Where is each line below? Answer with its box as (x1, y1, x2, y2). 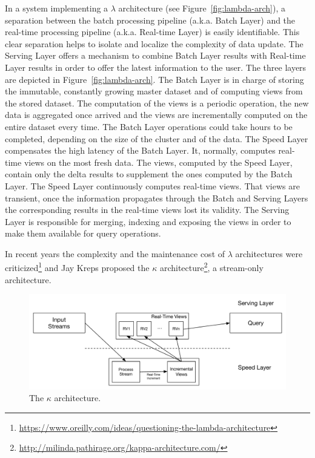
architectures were (235, 247, 303, 260)
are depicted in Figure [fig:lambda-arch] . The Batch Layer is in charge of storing (5, 73, 304, 85)
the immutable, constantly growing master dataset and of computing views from (5, 85, 303, 97)
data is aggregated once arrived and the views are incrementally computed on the (5, 108, 308, 121)
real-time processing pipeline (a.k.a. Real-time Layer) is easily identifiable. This (5, 25, 300, 38)
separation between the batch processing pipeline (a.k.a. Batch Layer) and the (5, 13, 296, 26)
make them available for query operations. (5, 227, 161, 240)
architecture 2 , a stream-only (159, 260, 264, 274)
